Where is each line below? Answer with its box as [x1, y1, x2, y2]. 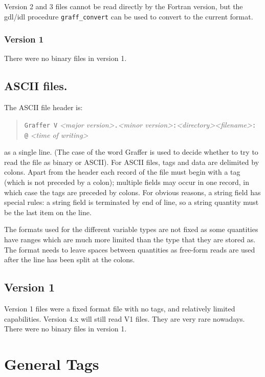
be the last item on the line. [4, 206, 92, 217]
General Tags [4, 353, 99, 374]
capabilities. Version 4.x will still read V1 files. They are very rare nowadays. [4, 313, 245, 324]
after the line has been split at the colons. [4, 254, 135, 265]
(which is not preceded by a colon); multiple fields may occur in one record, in [4, 176, 250, 187]
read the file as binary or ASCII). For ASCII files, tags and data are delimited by [4, 156, 259, 167]
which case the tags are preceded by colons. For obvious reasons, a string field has [4, 186, 261, 197]
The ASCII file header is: [4, 102, 83, 113]
